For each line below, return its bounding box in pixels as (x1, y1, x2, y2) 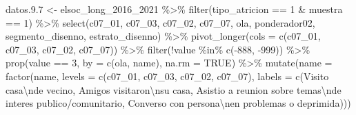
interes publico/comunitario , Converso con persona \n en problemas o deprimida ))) (6, 96, 351, 110)
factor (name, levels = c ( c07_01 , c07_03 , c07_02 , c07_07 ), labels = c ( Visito (6, 68, 329, 83)
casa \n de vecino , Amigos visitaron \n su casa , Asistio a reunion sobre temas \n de (6, 82, 342, 97)
